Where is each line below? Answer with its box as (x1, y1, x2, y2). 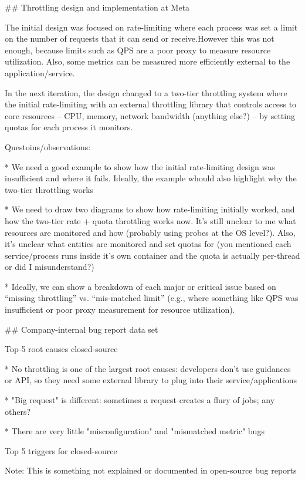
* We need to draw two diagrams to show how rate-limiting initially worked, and (5, 203, 295, 215)
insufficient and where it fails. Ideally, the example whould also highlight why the (5, 172, 297, 184)
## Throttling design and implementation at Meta (5, 1, 190, 13)
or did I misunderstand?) (5, 261, 94, 273)
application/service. (5, 66, 75, 79)
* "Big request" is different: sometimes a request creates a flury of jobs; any (5, 394, 275, 406)
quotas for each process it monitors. (5, 121, 133, 133)
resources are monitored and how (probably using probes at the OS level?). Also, (5, 226, 296, 238)
